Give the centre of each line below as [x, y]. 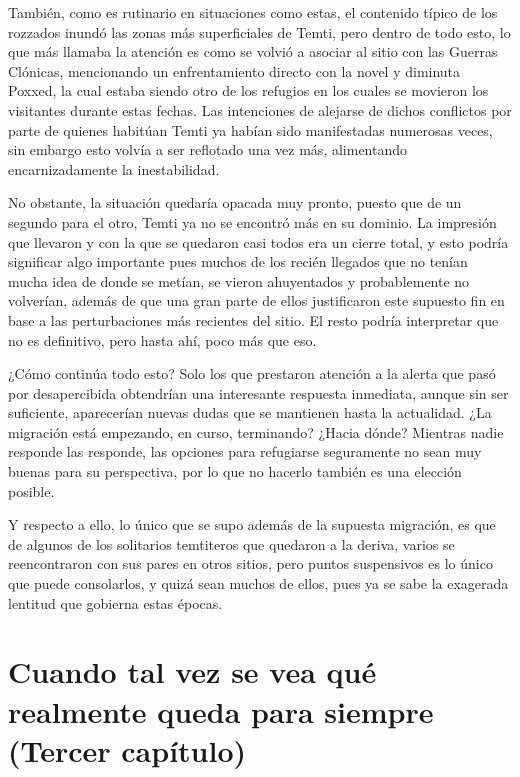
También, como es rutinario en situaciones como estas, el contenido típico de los [253, 12]
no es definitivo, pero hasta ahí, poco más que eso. [162, 339]
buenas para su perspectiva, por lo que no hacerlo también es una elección [235, 471]
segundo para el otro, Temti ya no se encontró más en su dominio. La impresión [252, 221]
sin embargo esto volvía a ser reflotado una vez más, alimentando [207, 149]
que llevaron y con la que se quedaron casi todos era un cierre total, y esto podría [258, 241]
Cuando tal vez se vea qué [192, 671]
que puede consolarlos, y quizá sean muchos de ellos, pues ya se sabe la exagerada [258, 583]
